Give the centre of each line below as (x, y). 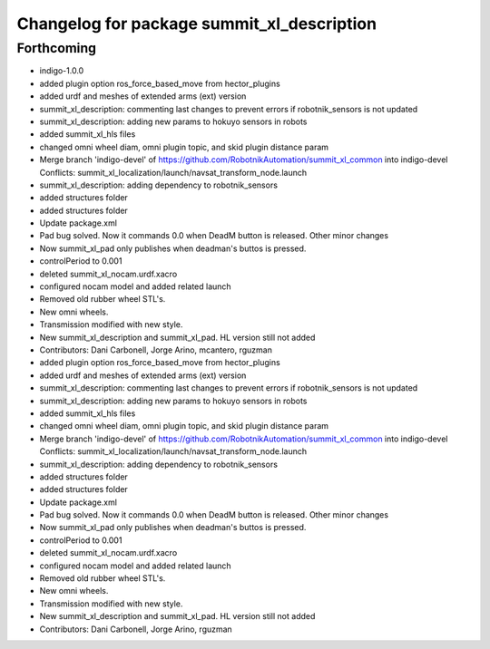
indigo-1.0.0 (62, 71)
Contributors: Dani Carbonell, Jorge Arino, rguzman (136, 629)
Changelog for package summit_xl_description (196, 24)
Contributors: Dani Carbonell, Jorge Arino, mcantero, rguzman (156, 350)
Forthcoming (57, 48)
